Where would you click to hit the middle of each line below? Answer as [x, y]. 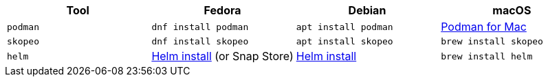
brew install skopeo [492, 41]
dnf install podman [200, 27]
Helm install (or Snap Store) [222, 56]
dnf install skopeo [200, 41]
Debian [367, 10]
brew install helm [487, 56]
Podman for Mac [484, 27]
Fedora [222, 10]
